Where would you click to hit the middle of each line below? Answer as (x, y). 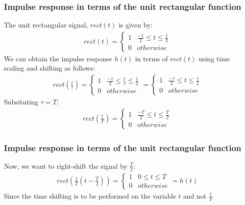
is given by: (136, 25)
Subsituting (21, 102)
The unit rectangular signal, (46, 25)
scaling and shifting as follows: (49, 68)
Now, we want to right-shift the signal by (66, 166)
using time (214, 58)
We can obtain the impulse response (58, 58)
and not (195, 195)
